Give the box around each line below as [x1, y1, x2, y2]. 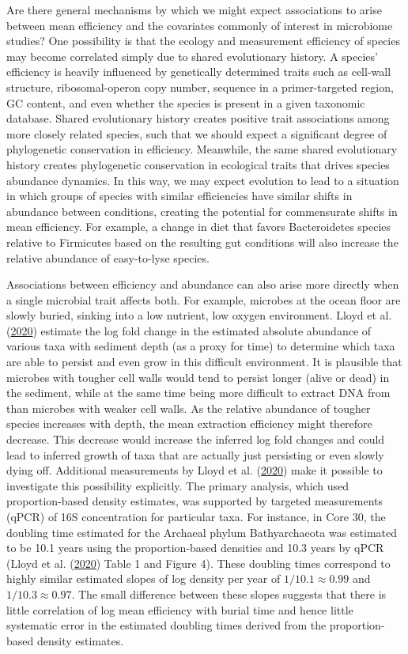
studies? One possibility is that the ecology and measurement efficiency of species [6, 32, 400, 49]
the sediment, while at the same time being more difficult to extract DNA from [6, 384, 391, 401]
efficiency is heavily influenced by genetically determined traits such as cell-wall [6, 63, 391, 80]
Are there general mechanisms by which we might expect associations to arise [6, 2, 382, 17]
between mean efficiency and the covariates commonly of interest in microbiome [6, 17, 393, 33]
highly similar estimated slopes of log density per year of [6, 570, 281, 587]
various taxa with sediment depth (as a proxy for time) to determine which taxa [6, 338, 395, 354]
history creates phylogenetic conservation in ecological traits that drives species [6, 156, 390, 172]
